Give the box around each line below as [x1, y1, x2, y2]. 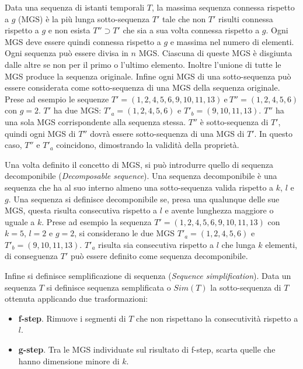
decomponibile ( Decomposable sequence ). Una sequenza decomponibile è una [5, 170, 277, 182]
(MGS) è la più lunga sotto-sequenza [18, 12, 150, 25]
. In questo [254, 127, 292, 139]
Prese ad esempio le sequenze [5, 92, 109, 105]
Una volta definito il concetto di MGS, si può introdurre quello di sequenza [5, 158, 274, 170]
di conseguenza [5, 250, 58, 262]
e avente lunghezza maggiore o [165, 204, 274, 216]
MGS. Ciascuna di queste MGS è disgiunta [138, 47, 292, 59]
